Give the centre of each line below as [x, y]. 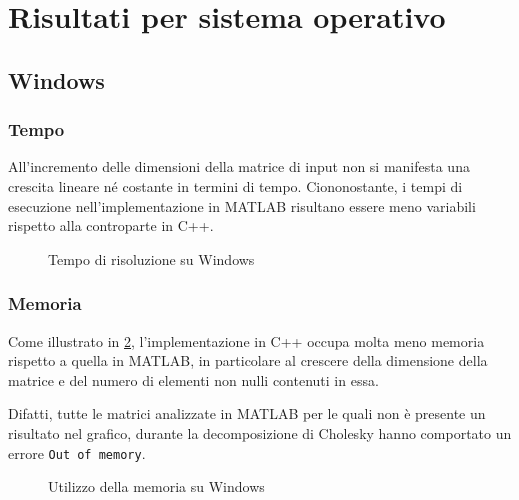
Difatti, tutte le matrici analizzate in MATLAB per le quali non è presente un [247, 413]
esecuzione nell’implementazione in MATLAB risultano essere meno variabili [242, 205]
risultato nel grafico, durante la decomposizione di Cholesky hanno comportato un [260, 432]
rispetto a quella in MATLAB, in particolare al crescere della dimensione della [248, 360]
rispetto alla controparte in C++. [111, 225]
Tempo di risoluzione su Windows [151, 258]
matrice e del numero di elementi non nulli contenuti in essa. [193, 379]
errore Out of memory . [77, 452]
